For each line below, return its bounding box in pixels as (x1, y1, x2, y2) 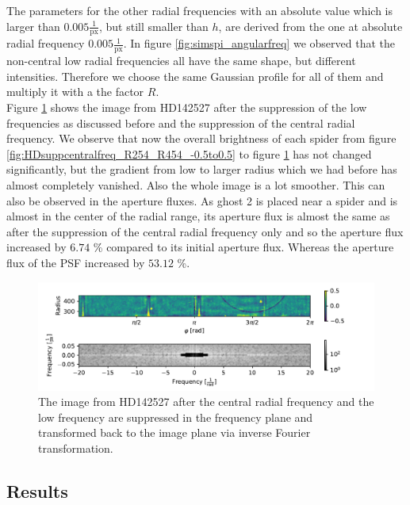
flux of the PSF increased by (6, 254, 145, 270)
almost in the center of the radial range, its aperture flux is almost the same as (6, 208, 390, 224)
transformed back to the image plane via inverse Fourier (38, 424, 311, 441)
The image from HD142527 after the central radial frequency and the (38, 393, 374, 410)
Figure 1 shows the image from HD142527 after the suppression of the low (6, 99, 367, 116)
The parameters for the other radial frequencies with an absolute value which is (6, 2, 393, 18)
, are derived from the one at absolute (218, 17, 403, 34)
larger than (6, 17, 60, 34)
